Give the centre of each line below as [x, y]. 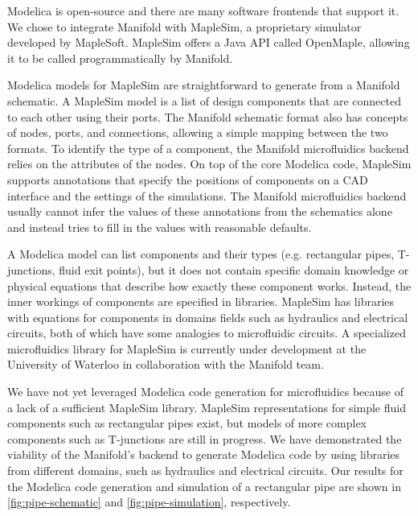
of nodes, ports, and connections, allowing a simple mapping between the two [198, 132]
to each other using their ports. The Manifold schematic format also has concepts [208, 116]
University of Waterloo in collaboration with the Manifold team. [166, 364]
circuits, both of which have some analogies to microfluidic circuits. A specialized [207, 333]
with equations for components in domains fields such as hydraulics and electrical [208, 317]
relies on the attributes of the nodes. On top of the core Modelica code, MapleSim [209, 164]
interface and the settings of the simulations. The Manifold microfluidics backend [207, 195]
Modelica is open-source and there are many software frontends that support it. [203, 10]
